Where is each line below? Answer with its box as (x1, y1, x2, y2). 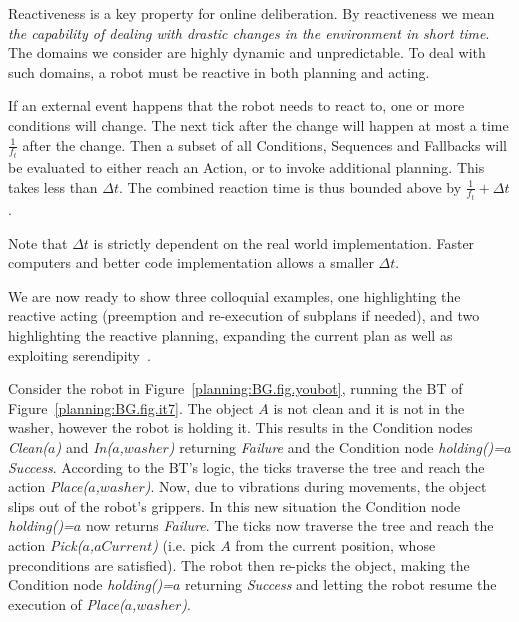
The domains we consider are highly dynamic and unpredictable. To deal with (8, 42, 486, 63)
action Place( (8, 476, 89, 497)
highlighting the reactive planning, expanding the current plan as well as (8, 325, 453, 346)
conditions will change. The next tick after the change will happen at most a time (8, 114, 509, 135)
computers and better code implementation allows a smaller (8, 252, 374, 273)
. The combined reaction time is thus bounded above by (119, 176, 462, 197)
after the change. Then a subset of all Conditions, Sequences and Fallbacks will (22, 134, 507, 155)
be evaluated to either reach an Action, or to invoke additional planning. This (8, 157, 485, 178)
